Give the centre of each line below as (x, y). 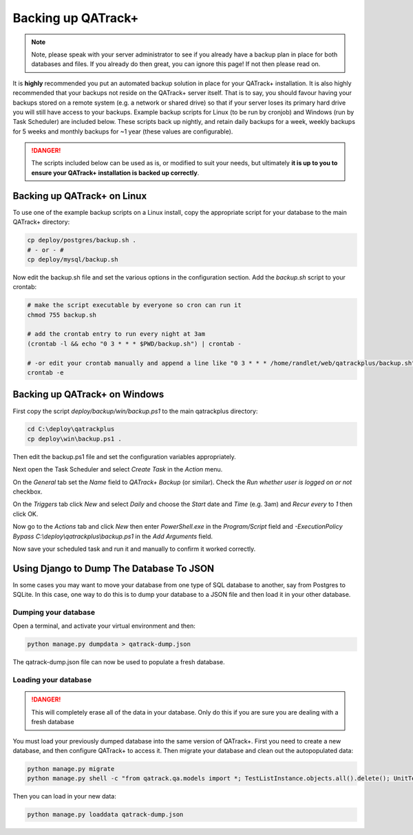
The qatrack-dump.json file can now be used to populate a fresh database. (119, 662)
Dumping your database (54, 613)
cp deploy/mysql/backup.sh (73, 259)
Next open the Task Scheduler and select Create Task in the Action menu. (118, 469)
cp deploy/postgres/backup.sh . (82, 240)
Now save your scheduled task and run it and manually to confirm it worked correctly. (134, 549)
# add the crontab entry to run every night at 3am (116, 334)
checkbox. (28, 492)
